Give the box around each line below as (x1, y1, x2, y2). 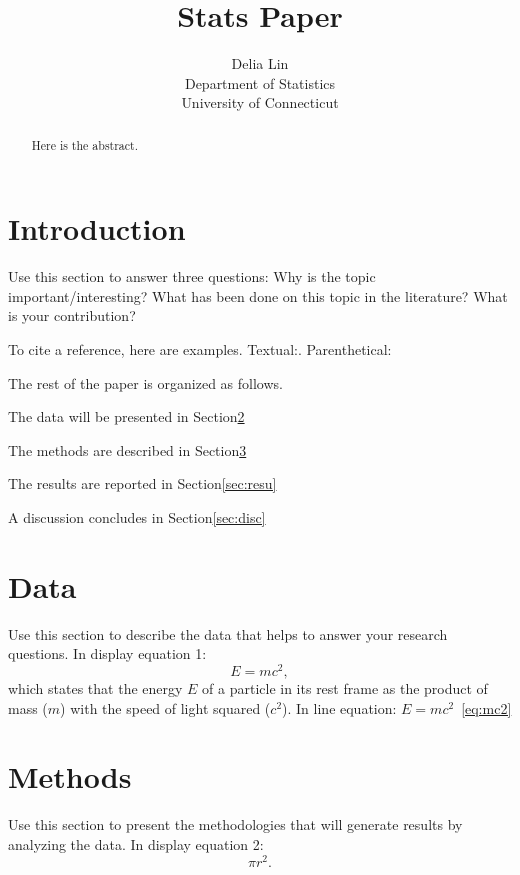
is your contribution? (8, 305, 136, 326)
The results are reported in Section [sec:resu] (8, 473, 277, 494)
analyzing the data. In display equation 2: (8, 833, 264, 854)
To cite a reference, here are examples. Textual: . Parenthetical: (8, 339, 392, 360)
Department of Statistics (184, 72, 336, 93)
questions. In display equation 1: (8, 643, 207, 664)
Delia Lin (231, 53, 289, 74)
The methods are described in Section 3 (8, 439, 247, 460)
